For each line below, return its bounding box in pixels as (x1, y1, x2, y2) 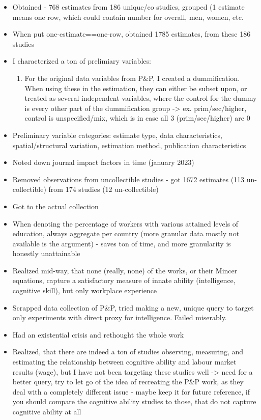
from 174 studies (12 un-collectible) (48, 184, 159, 194)
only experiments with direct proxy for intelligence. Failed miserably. (12, 312, 227, 323)
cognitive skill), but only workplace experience (12, 285, 157, 296)
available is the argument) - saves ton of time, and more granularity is (12, 238, 231, 248)
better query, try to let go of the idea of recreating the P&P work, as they (12, 376, 244, 387)
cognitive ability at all (12, 406, 81, 416)
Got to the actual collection (12, 201, 99, 211)
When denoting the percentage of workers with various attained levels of (12, 218, 239, 229)
